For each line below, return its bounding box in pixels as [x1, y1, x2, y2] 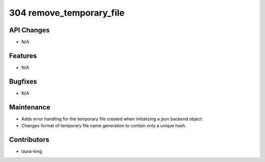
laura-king [21, 148, 43, 154]
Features [9, 51, 37, 60]
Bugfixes [9, 77, 37, 86]
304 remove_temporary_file [9, 7, 125, 18]
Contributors [9, 135, 50, 144]
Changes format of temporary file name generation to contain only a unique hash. [21, 123, 186, 129]
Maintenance [9, 103, 51, 111]
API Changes [9, 26, 50, 34]
